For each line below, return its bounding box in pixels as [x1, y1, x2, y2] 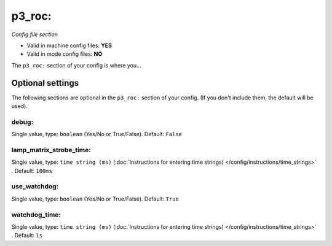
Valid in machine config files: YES [26, 42, 113, 49]
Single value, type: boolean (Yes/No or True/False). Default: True [11, 195, 180, 202]
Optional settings [11, 77, 79, 88]
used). [11, 102, 28, 110]
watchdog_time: [11, 210, 61, 219]
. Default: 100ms [11, 167, 52, 174]
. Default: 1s [11, 232, 43, 239]
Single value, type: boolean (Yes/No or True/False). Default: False [11, 131, 183, 138]
